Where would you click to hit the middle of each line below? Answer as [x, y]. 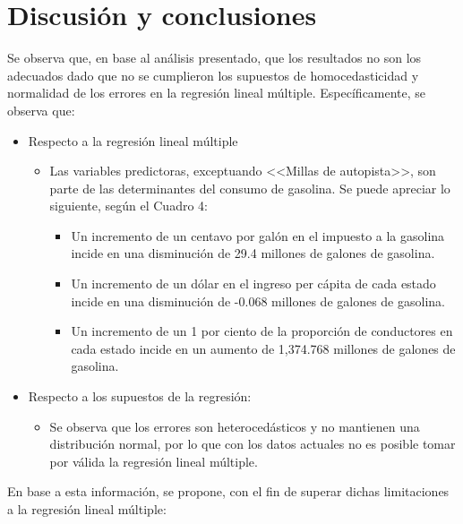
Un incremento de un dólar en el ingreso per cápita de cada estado [253, 283]
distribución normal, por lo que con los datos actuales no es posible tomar [253, 444]
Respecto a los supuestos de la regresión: [140, 396]
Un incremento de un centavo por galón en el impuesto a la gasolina [258, 235]
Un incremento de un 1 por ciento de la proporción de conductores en [262, 331]
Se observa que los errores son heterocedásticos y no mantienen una [235, 426]
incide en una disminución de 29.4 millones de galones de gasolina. [253, 253]
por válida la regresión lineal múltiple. [154, 461]
